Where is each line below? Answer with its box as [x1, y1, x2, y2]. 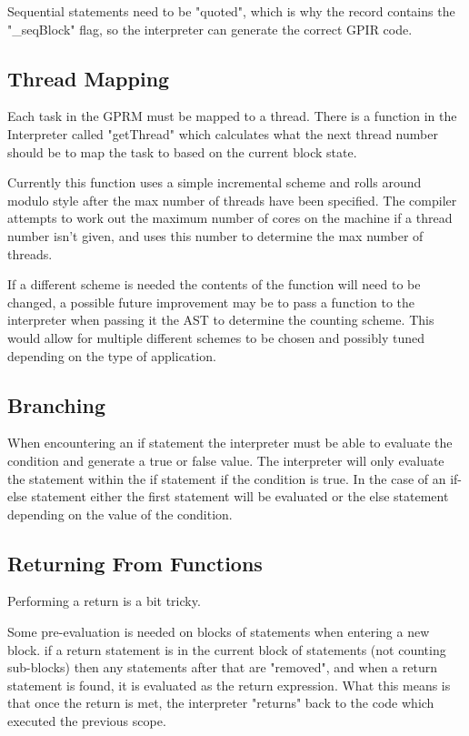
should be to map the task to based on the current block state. [7, 142, 357, 161]
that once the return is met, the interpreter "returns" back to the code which [7, 693, 434, 712]
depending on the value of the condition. [7, 504, 233, 523]
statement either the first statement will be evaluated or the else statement [31, 487, 449, 506]
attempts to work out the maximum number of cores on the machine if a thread [7, 208, 453, 227]
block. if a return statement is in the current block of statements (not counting [7, 640, 446, 659]
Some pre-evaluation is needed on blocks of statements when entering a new [7, 622, 430, 641]
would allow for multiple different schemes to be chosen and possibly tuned [7, 328, 424, 347]
